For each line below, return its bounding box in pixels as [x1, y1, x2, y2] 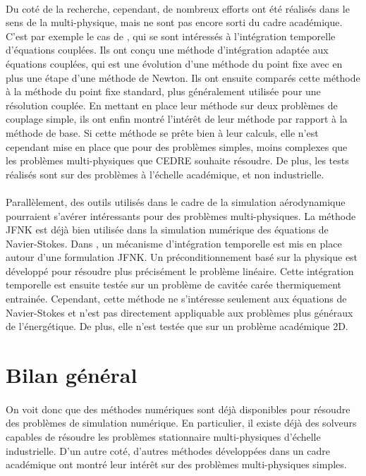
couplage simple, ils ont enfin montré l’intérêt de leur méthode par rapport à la [6, 111, 348, 126]
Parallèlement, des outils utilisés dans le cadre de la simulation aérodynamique [6, 194, 346, 209]
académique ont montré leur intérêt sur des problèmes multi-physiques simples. [6, 457, 347, 472]
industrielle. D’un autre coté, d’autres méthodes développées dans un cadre [6, 443, 331, 458]
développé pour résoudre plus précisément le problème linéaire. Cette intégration [6, 263, 354, 278]
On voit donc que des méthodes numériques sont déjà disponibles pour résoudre [6, 401, 350, 416]
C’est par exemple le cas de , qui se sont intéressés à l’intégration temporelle [6, 28, 336, 43]
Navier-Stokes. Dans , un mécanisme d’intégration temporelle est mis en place [6, 236, 342, 250]
